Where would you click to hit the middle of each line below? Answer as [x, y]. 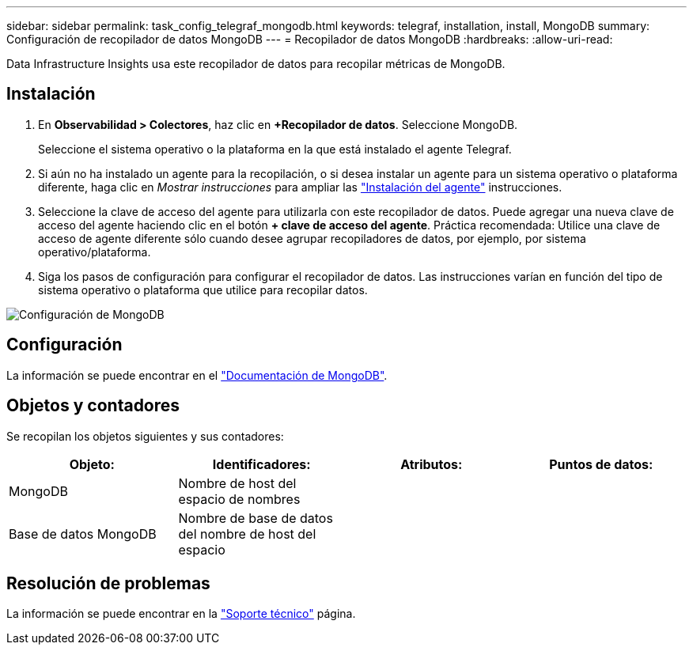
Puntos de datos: [601, 464]
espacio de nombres [239, 499]
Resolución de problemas [108, 583]
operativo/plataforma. [95, 252]
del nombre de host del [247, 534]
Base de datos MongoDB [83, 534]
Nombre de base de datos [256, 518]
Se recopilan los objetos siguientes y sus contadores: [145, 436]
